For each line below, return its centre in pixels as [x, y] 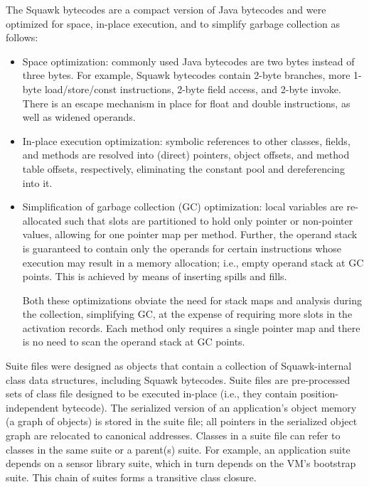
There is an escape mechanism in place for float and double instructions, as [186, 103]
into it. [37, 182]
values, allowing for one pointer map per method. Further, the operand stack [190, 234]
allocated [42, 220]
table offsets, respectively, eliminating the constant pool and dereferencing [183, 168]
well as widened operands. [79, 117]
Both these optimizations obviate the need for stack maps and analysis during [192, 300]
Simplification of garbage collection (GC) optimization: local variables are [183, 207]
